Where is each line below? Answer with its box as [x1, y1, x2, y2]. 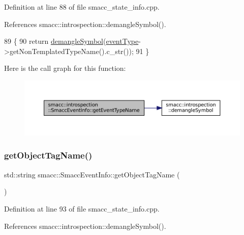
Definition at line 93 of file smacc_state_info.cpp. [4, 203, 160, 214]
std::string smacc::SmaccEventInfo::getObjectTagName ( [4, 169, 180, 179]
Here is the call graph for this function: [4, 63, 126, 73]
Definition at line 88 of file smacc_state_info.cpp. [4, 2, 160, 12]
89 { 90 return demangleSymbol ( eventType [4, 36, 139, 46]
